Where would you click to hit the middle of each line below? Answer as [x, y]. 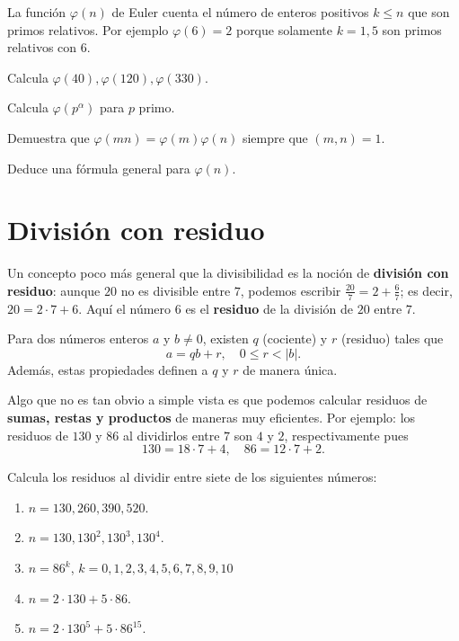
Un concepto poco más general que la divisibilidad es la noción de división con [228, 273]
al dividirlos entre [171, 435]
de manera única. [290, 369]
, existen [225, 338]
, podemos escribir [291, 290]
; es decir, [426, 290]
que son [429, 12]
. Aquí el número [125, 308]
